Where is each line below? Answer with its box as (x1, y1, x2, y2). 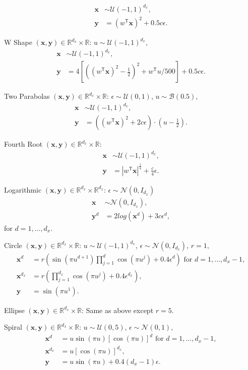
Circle (4, 239, 22, 250)
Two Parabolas (4, 91, 50, 101)
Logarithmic (4, 184, 42, 195)
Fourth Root (4, 139, 43, 149)
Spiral (4, 322, 22, 332)
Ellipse (4, 304, 25, 315)
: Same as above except (82, 304, 154, 315)
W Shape (4, 37, 33, 47)
